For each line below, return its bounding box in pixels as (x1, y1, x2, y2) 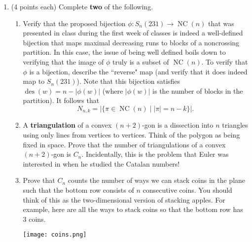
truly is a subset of (112, 56, 169, 67)
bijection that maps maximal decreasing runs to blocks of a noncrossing (23, 37, 240, 47)
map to (23, 76, 45, 86)
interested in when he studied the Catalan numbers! (23, 158, 180, 169)
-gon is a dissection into (142, 120, 214, 130)
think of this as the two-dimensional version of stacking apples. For (23, 194, 225, 205)
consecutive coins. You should (143, 184, 232, 195)
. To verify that (201, 56, 248, 67)
